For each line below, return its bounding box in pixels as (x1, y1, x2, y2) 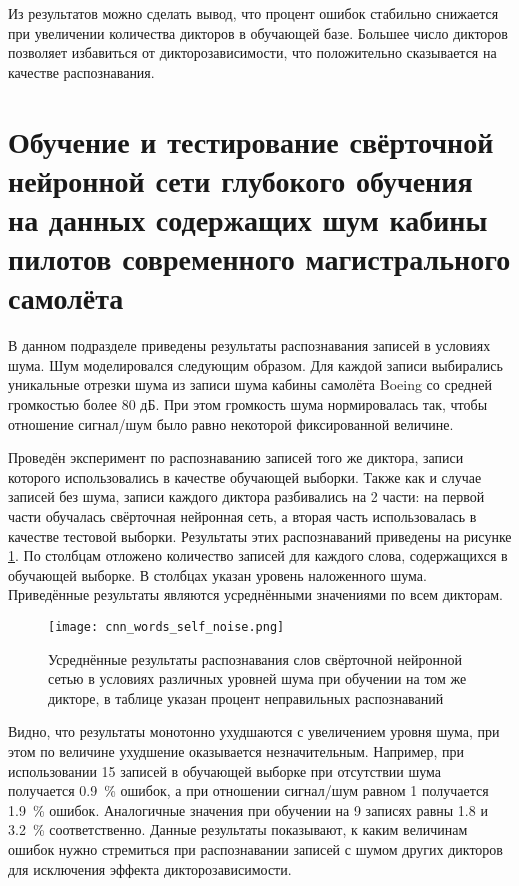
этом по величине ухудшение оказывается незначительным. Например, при (8, 741, 465, 761)
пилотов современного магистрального (8, 238, 511, 279)
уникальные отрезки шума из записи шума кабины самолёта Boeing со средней (8, 374, 493, 395)
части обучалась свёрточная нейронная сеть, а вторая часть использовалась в (8, 506, 477, 526)
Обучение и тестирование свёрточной (8, 120, 494, 161)
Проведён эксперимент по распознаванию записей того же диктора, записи (8, 447, 464, 468)
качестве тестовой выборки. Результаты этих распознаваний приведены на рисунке (8, 525, 512, 546)
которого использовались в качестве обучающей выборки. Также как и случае (8, 466, 482, 487)
